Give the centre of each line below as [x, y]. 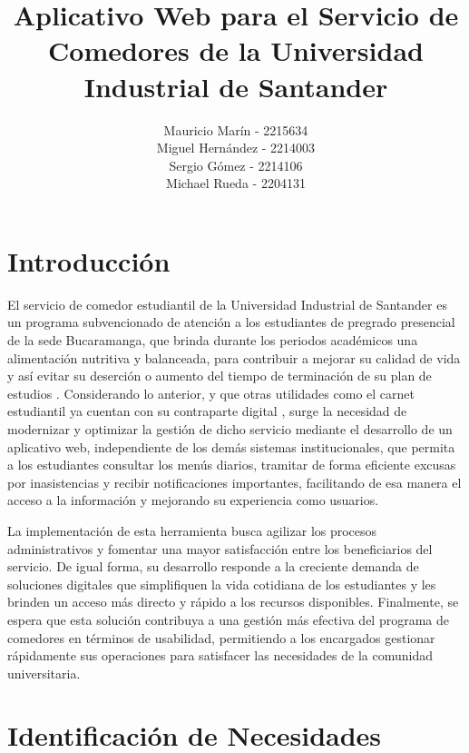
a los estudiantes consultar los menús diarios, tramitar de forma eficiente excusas [232, 465]
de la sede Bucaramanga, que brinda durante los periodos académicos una [213, 340]
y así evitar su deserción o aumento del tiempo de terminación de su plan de [220, 376]
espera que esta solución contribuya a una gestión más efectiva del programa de [229, 619]
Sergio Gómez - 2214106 [236, 165]
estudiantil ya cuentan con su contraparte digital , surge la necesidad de [207, 411]
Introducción [89, 260]
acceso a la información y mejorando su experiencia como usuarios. [193, 500]
